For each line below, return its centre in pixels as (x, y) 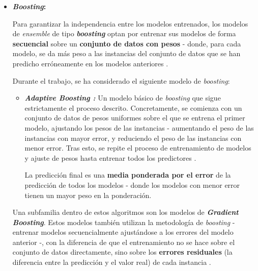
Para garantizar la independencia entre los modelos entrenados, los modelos (130, 23)
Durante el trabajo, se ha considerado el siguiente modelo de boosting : (121, 80)
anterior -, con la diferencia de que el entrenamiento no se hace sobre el (124, 242)
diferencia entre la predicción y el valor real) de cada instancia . (112, 262)
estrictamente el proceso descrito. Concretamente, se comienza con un (133, 107)
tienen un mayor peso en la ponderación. (88, 195)
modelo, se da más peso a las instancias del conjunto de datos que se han (126, 53)
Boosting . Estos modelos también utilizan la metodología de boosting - (124, 222)
